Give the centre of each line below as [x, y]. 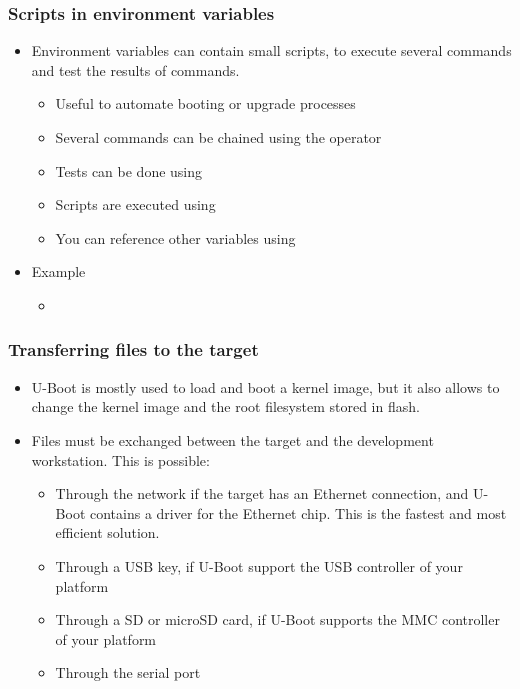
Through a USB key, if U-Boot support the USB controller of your [259, 565]
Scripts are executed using [135, 204]
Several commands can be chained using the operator [218, 137]
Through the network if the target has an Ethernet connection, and [262, 493]
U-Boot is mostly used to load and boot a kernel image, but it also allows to [265, 386]
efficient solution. [107, 532]
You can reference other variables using [175, 237]
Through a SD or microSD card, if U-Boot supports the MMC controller [277, 619]
